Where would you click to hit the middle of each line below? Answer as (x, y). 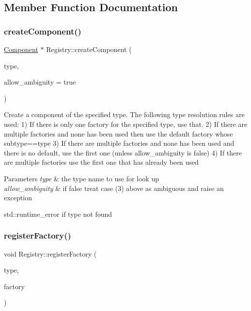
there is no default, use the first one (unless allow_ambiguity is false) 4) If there (123, 152)
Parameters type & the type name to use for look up (81, 178)
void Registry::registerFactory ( (50, 253)
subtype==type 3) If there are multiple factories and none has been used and (119, 143)
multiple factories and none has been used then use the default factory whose (118, 133)
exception (18, 198)
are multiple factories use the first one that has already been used (101, 162)
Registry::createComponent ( (89, 49)
